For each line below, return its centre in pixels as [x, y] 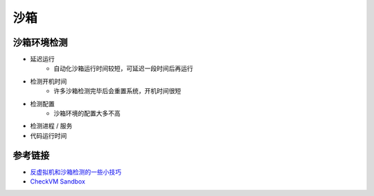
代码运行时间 [48, 135]
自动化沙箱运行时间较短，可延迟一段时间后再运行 [123, 68]
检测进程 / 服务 [51, 126]
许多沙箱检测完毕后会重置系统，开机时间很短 [117, 91]
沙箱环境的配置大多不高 [87, 113]
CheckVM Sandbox [58, 182]
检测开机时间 [48, 81]
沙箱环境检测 [40, 42]
